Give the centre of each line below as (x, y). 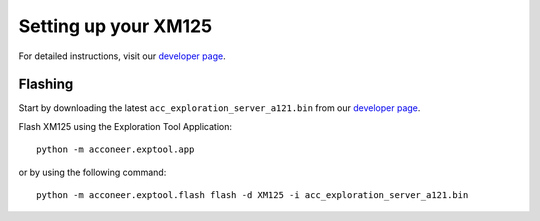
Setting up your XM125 (115, 26)
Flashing (46, 84)
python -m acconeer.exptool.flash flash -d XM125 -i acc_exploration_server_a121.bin (252, 195)
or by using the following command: (92, 172)
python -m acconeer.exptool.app (115, 149)
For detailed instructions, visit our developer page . (122, 56)
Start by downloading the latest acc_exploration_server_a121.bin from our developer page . (219, 108)
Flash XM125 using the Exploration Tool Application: (125, 126)
